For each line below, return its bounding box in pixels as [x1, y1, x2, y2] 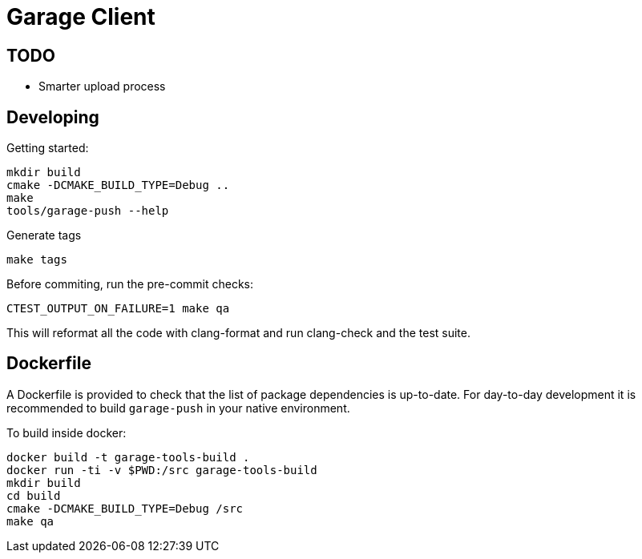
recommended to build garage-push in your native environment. [6, 400, 350, 415]
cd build [6, 489, 61, 502]
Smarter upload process [38, 79, 166, 94]
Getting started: [6, 141, 89, 155]
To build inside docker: [6, 425, 127, 440]
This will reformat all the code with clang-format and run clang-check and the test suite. [6, 326, 471, 340]
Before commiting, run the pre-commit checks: [6, 277, 254, 292]
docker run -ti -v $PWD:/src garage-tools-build [6, 463, 317, 477]
